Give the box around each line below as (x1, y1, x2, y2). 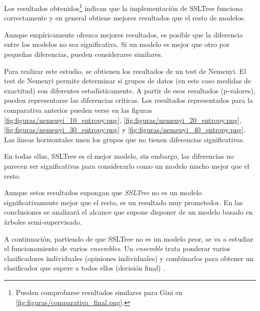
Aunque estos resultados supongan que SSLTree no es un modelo (4, 187, 202, 198)
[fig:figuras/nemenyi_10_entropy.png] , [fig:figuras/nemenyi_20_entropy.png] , (4, 114, 241, 125)
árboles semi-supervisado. (4, 216, 82, 227)
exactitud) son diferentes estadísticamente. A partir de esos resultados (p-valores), (4, 85, 255, 95)
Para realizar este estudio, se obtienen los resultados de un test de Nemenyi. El (4, 65, 246, 76)
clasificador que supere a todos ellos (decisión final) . (4, 263, 165, 273)
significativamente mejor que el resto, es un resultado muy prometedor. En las (4, 197, 243, 207)
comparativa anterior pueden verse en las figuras (4, 105, 152, 115)
